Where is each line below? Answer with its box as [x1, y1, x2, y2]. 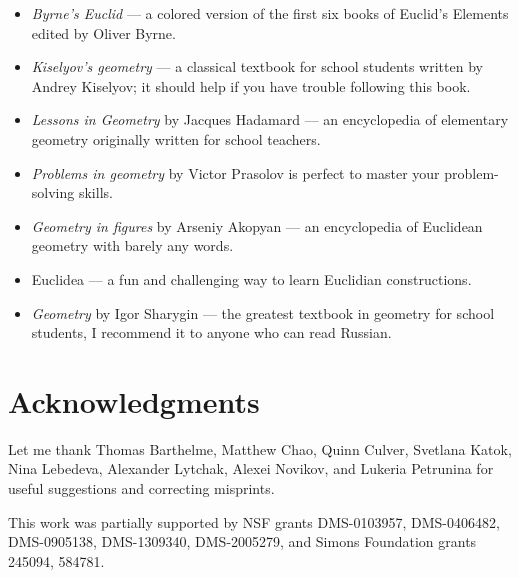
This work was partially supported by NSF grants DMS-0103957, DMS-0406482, [8, 511, 500, 532]
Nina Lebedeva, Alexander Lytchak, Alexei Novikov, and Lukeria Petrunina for [8, 458, 494, 479]
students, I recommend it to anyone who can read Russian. [31, 322, 392, 343]
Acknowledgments [8, 380, 260, 421]
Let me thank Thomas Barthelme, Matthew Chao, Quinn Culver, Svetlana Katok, [8, 438, 512, 459]
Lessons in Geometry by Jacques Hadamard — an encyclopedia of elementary [31, 109, 509, 130]
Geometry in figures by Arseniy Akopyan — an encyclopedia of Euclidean [31, 215, 483, 236]
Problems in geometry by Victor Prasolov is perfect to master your [31, 162, 440, 183]
